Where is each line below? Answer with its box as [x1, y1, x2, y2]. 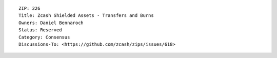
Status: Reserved [18, 27, 62, 33]
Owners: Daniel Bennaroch [18, 20, 84, 26]
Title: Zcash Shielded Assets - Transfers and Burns [18, 13, 154, 18]
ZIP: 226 [18, 6, 41, 11]
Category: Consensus [18, 34, 70, 40]
